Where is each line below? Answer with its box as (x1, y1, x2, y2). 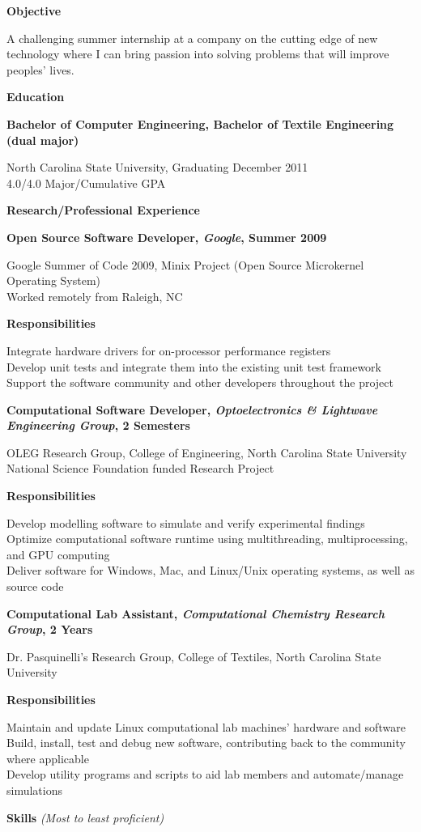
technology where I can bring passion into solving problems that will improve (6, 45, 389, 62)
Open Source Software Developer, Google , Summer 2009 (6, 228, 327, 245)
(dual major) (6, 131, 79, 148)
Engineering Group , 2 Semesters (6, 417, 190, 434)
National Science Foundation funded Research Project (6, 460, 274, 477)
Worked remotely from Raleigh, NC (6, 287, 183, 304)
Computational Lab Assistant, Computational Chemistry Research (6, 605, 385, 622)
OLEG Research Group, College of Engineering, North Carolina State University (6, 444, 407, 461)
